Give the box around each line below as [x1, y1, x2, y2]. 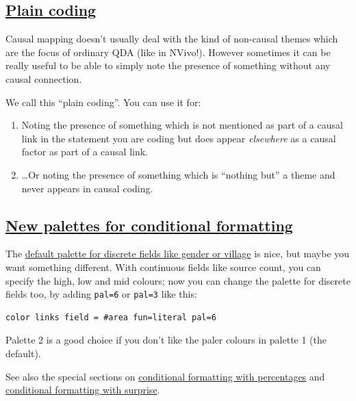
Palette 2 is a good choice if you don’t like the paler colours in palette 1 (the [5, 333, 327, 347]
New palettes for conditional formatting [5, 214, 293, 235]
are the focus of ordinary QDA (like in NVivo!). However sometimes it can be [5, 44, 331, 59]
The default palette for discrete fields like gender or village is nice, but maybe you [5, 246, 350, 261]
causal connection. [5, 71, 82, 86]
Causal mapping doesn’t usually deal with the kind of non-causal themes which [5, 31, 338, 46]
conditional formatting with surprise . [5, 383, 160, 397]
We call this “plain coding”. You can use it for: [5, 94, 201, 109]
